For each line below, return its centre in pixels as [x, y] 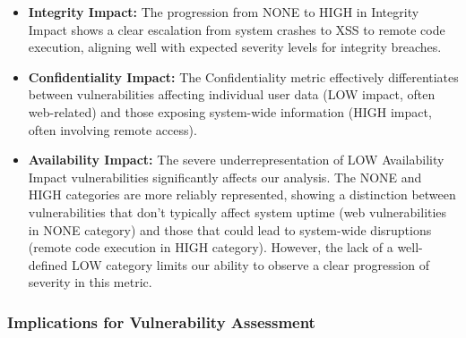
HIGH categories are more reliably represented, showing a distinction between [242, 194]
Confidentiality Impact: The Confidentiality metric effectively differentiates [243, 76]
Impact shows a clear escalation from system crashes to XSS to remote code [237, 29]
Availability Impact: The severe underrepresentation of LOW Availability [236, 160]
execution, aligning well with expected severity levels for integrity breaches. [235, 47]
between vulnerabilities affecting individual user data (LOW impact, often [232, 94]
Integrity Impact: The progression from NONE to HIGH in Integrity [224, 12]
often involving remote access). [112, 129]
